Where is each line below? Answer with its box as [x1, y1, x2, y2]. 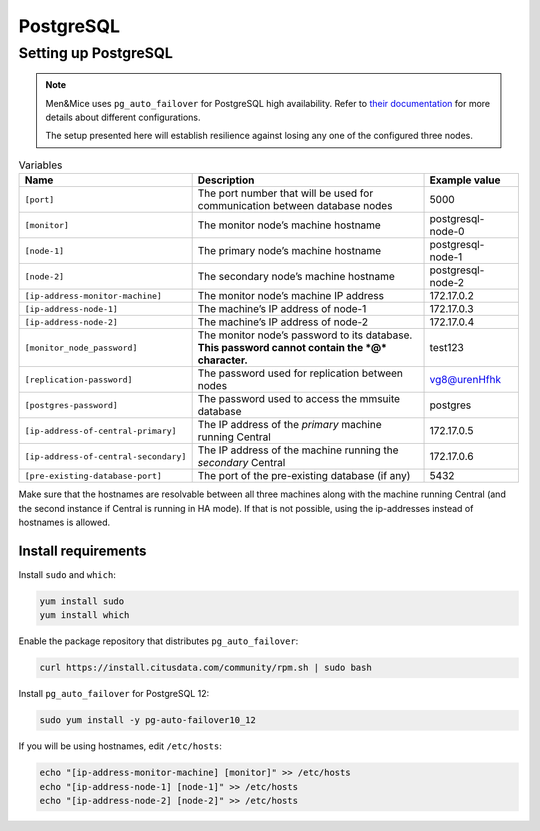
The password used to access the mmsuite [197, 392, 400, 406]
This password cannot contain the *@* [197, 341, 387, 355]
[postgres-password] [24, 400, 119, 410]
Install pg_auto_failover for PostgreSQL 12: [18, 688, 210, 700]
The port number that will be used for [197, 186, 374, 200]
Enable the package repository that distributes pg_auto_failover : [18, 635, 299, 647]
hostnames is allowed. [18, 516, 111, 528]
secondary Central [197, 456, 286, 470]
